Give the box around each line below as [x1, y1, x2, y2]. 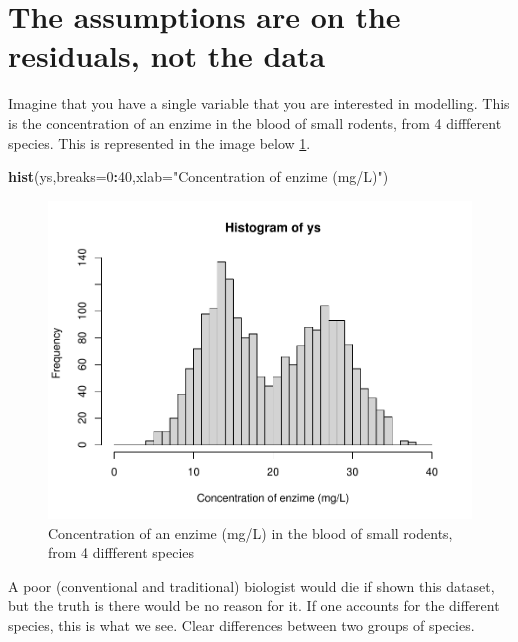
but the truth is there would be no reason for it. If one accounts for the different [8, 595, 500, 616]
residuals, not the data [8, 35, 326, 76]
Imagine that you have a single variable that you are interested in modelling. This [8, 93, 510, 114]
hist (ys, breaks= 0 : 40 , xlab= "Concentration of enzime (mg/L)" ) [8, 166, 389, 187]
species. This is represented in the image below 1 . [8, 132, 311, 153]
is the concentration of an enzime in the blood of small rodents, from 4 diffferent [8, 112, 502, 133]
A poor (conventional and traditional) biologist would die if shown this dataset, [8, 575, 495, 596]
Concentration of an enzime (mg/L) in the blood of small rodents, [48, 522, 453, 543]
